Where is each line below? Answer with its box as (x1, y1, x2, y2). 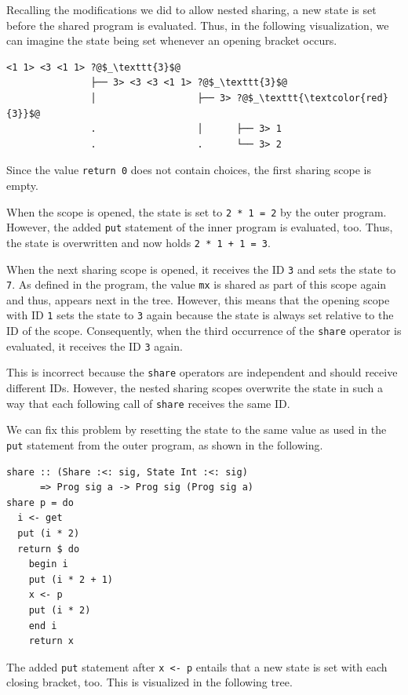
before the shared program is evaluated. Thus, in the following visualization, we (6, 16, 389, 33)
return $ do (17, 543, 80, 555)
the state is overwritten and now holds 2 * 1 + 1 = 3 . (6, 234, 271, 250)
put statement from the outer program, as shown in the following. (6, 436, 323, 453)
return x (28, 635, 74, 647)
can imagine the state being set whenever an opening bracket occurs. (6, 32, 337, 49)
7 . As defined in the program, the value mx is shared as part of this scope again (6, 276, 387, 293)
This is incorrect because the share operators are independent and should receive (6, 364, 398, 380)
